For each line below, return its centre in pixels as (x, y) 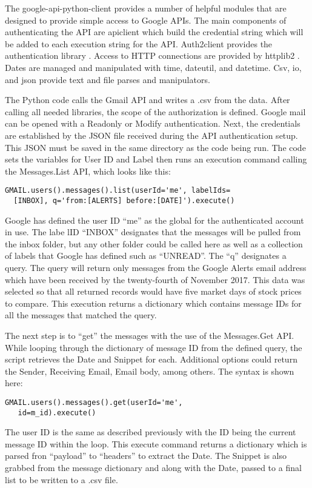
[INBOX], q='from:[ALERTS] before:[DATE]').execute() (124, 200)
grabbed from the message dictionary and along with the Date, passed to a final (153, 468)
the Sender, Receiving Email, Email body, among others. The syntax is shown (150, 371)
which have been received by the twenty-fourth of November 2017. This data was (155, 279)
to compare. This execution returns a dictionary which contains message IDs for (153, 303)
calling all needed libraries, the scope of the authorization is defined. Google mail (155, 111)
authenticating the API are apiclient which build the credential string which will (154, 32)
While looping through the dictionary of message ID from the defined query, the (154, 347)
